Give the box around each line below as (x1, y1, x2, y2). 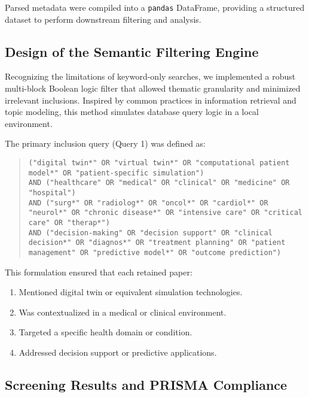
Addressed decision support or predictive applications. (19, 346, 217, 358)
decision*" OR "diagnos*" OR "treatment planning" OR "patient (28, 238, 286, 247)
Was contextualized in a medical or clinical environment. (19, 305, 227, 318)
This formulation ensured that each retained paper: (5, 265, 192, 278)
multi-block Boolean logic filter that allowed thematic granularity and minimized (5, 82, 301, 95)
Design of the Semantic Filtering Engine (5, 42, 259, 60)
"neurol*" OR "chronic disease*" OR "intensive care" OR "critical (28, 208, 302, 217)
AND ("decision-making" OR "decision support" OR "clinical (28, 228, 273, 237)
